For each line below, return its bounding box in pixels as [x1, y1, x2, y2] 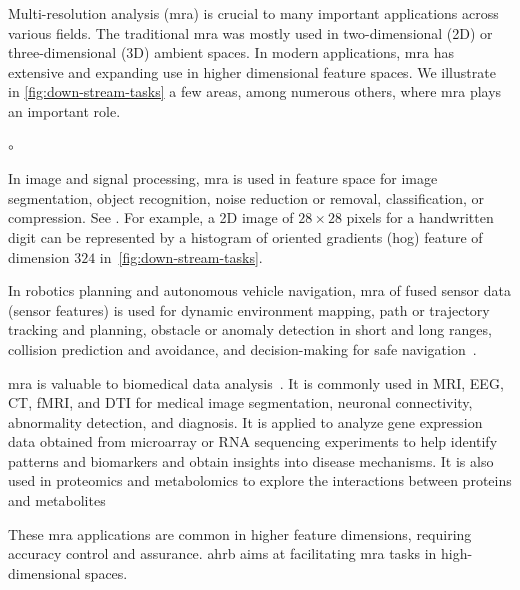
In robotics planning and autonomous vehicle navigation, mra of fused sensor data [8, 280, 511, 301]
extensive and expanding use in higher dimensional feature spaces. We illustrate [8, 61, 496, 82]
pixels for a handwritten [346, 207, 494, 228]
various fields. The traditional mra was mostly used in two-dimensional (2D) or [8, 22, 493, 43]
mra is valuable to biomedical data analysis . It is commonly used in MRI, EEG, [8, 372, 504, 393]
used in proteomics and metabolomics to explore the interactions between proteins [8, 470, 512, 491]
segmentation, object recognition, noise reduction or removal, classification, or [8, 187, 485, 208]
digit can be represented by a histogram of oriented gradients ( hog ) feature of [8, 226, 483, 247]
